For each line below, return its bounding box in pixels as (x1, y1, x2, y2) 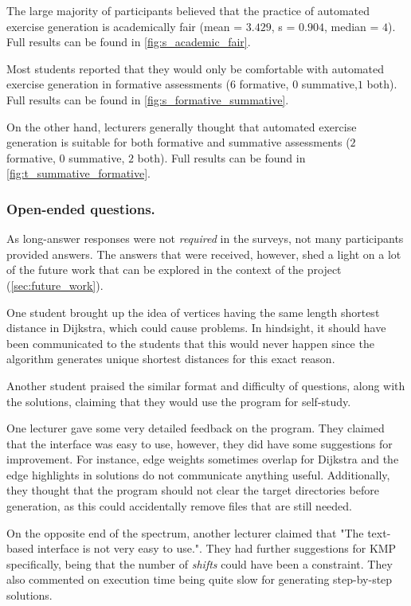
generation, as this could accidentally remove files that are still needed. (6, 498, 353, 514)
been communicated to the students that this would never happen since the (6, 334, 374, 351)
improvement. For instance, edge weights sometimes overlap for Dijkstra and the (6, 451, 399, 467)
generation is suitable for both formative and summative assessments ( (6, 134, 350, 151)
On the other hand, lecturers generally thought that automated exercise (6, 118, 357, 135)
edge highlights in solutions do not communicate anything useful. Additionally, (6, 466, 390, 483)
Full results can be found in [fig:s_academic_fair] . (6, 33, 251, 50)
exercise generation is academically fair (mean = (6, 18, 243, 34)
